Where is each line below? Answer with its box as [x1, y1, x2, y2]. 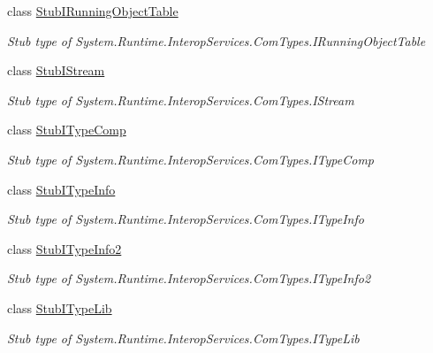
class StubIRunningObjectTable [7, 2, 179, 19]
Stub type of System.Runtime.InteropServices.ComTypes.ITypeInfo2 [7, 269, 371, 288]
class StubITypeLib [7, 298, 112, 317]
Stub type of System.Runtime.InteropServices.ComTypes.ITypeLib [7, 328, 360, 347]
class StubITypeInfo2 [7, 239, 122, 257]
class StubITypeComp [7, 120, 126, 139]
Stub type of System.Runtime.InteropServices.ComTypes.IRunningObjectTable [7, 31, 426, 50]
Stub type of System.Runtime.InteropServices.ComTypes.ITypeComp [7, 150, 375, 168]
